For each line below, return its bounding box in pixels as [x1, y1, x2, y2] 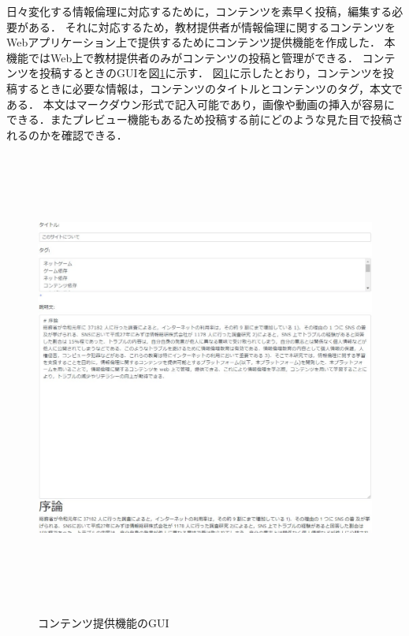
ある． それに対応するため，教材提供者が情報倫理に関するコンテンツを [28, 18, 396, 35]
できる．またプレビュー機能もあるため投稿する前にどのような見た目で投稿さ [6, 111, 403, 128]
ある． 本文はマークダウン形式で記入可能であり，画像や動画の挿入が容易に [6, 95, 395, 112]
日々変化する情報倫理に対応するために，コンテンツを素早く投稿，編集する [6, 3, 392, 19]
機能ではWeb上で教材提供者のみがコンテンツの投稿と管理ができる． [6, 49, 359, 65]
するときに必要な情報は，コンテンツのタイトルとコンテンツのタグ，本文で [17, 80, 403, 96]
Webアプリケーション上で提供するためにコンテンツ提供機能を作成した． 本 [6, 34, 396, 50]
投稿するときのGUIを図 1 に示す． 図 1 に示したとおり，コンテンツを [39, 65, 383, 81]
